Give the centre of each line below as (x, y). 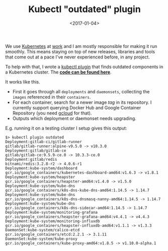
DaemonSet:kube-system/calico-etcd (43, 230)
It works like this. (23, 82)
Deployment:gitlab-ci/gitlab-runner (44, 142)
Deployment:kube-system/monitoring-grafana (52, 212)
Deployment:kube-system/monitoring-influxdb (53, 221)
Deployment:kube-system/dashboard (41, 168)
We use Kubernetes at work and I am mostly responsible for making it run (81, 46)
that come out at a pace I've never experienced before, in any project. (77, 57)
